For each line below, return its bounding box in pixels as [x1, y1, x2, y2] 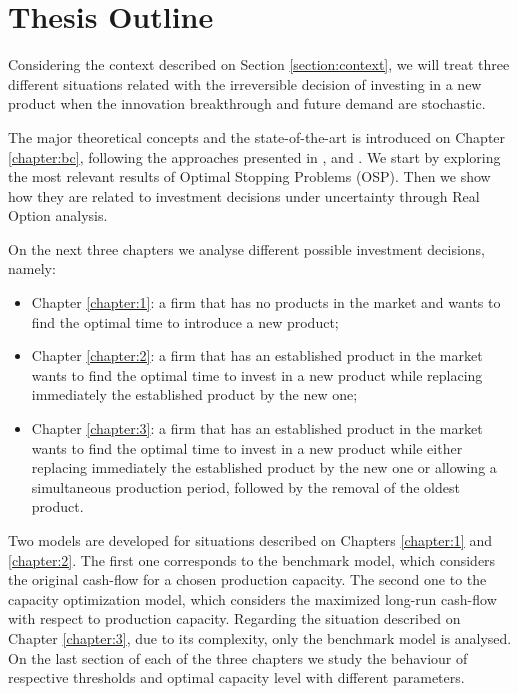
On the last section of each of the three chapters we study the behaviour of [8, 647, 468, 668]
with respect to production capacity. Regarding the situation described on [8, 608, 461, 629]
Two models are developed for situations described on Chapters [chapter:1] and [8, 530, 492, 550]
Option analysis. [8, 205, 108, 226]
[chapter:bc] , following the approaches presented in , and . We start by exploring [8, 146, 501, 167]
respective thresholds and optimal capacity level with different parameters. [8, 667, 465, 688]
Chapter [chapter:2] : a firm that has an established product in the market [31, 345, 483, 366]
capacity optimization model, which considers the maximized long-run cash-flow [8, 588, 497, 609]
